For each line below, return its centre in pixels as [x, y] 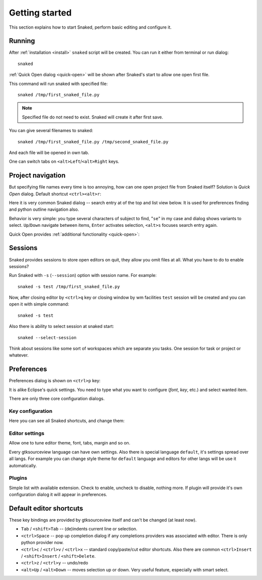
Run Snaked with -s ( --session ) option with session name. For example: [83, 275]
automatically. [23, 465]
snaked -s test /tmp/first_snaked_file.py [69, 286]
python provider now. [42, 543]
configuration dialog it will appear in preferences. [58, 495]
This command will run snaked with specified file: [58, 84]
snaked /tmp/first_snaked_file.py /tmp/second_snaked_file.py [93, 142]
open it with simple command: [39, 304]
